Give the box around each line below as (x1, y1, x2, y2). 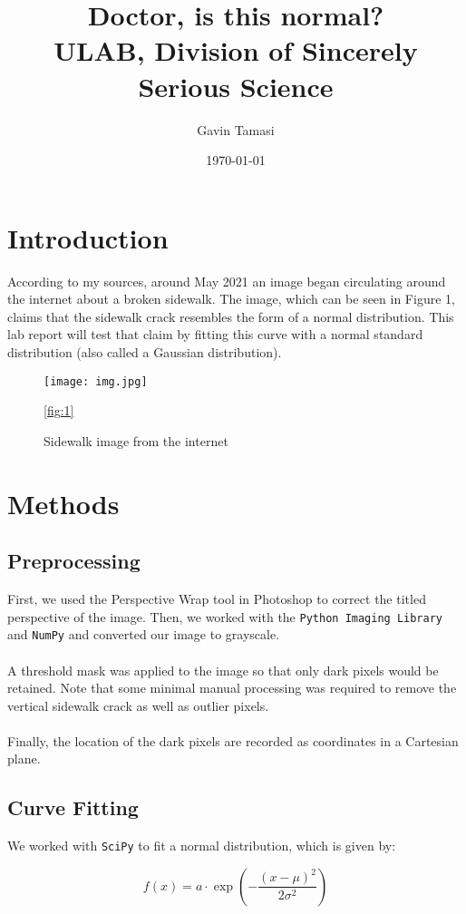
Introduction (7, 219, 169, 256)
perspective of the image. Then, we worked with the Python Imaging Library (7, 607, 443, 626)
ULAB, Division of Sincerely (53, 32, 418, 69)
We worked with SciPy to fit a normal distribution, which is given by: (7, 836, 396, 855)
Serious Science (138, 67, 334, 104)
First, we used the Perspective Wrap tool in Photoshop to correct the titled (7, 589, 426, 608)
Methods (7, 484, 120, 521)
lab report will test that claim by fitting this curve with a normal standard (7, 325, 423, 344)
